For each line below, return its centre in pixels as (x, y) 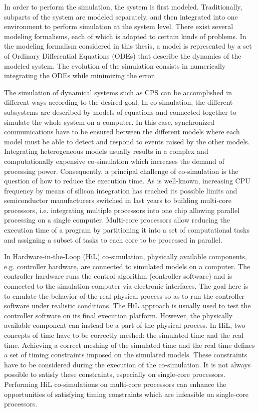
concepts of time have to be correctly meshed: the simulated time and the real (124, 335)
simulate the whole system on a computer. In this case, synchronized (109, 122)
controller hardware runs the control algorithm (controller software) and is (118, 276)
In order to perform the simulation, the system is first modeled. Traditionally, (123, 7)
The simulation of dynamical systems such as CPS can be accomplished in (118, 92)
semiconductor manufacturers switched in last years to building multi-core (118, 200)
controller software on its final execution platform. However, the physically (118, 315)
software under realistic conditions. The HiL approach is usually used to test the (127, 305)
